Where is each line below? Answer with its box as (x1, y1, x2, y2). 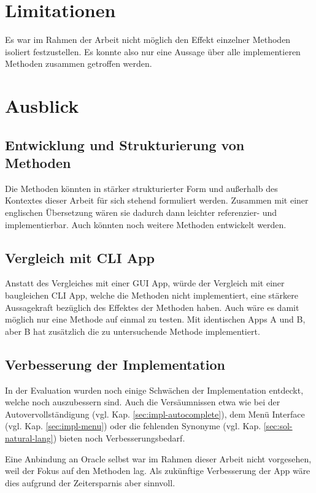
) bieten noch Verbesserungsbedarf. (53, 432, 185, 444)
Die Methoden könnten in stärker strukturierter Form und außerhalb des (5, 182, 278, 194)
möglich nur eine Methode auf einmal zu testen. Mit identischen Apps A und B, (5, 313, 306, 326)
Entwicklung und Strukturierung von (5, 135, 245, 154)
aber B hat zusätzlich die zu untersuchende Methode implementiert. (5, 324, 260, 337)
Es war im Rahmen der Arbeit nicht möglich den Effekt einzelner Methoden (5, 33, 291, 46)
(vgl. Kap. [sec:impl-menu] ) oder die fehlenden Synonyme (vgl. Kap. (5, 419, 261, 432)
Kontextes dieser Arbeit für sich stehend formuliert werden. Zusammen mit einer (5, 194, 309, 207)
